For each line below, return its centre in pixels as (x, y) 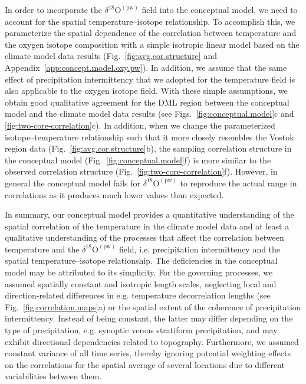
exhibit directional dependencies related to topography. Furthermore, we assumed (152, 341)
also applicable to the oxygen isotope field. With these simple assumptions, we (146, 91)
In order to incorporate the (54, 9)
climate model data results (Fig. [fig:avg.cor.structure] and (111, 56)
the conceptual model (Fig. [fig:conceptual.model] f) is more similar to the (138, 160)
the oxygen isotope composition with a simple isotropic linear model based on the (152, 44)
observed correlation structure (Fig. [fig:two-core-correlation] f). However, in (141, 171)
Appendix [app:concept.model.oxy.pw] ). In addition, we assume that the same (146, 67)
